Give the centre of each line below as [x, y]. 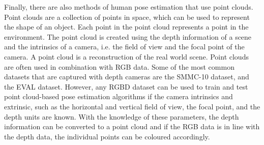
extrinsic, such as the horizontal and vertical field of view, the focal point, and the [132, 106]
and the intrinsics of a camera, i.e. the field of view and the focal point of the [124, 47]
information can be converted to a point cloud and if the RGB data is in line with [132, 126]
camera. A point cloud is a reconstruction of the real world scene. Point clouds [126, 56]
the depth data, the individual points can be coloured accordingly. [107, 136]
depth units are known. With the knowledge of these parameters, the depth [122, 116]
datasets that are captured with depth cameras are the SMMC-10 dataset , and [127, 77]
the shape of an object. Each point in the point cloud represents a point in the [126, 27]
